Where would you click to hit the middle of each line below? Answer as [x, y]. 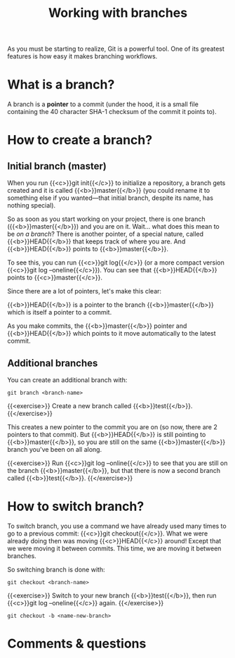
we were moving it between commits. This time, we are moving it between [114, 548]
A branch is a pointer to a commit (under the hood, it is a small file [103, 104]
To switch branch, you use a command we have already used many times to [117, 526]
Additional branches [53, 363]
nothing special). [32, 205]
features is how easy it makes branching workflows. [82, 56]
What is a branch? [61, 85]
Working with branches [118, 13]
